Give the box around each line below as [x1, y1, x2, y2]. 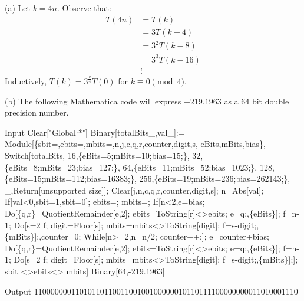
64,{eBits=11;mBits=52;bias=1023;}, [123, 161, 257, 173]
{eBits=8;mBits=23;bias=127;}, [5, 161, 120, 173]
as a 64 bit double [224, 94, 289, 107]
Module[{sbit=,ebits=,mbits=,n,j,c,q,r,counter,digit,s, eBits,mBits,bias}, [5, 138, 266, 150]
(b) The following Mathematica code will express [5, 94, 181, 107]
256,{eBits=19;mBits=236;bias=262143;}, [139, 172, 290, 185]
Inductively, [5, 75, 47, 87]
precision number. [5, 106, 69, 119]
